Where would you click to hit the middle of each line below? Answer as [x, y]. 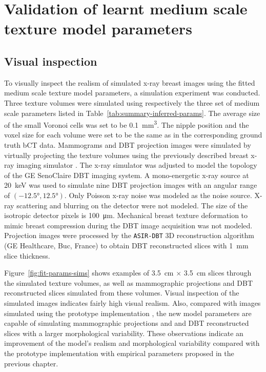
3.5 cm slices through [218, 273]
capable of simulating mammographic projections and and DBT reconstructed [127, 323]
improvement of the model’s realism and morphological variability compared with [132, 343]
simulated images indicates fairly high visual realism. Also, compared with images [132, 302]
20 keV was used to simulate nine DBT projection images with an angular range [131, 185]
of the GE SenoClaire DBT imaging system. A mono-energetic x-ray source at [127, 175]
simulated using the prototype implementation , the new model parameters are [128, 313]
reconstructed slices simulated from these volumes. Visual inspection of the [122, 293]
